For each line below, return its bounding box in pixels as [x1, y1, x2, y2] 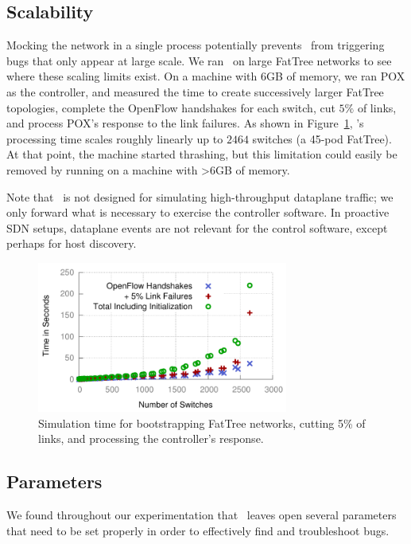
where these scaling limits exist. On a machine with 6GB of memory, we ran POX [6, 68, 405, 84]
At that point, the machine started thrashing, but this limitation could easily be [6, 146, 397, 162]
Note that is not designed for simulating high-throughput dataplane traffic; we [6, 188, 394, 205]
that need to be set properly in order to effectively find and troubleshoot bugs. [6, 522, 390, 538]
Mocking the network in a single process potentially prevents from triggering [6, 37, 385, 53]
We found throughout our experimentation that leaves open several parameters [6, 507, 397, 523]
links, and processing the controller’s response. [38, 430, 264, 447]
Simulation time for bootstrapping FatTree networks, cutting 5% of [38, 414, 366, 431]
